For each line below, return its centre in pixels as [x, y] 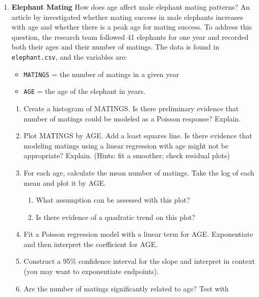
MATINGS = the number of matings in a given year [101, 74]
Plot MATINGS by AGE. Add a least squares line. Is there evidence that [138, 135]
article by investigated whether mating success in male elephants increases [127, 17]
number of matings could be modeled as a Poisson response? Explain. [132, 118]
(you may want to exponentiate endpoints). [91, 271]
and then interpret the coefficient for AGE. [91, 244]
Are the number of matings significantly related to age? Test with [126, 288]
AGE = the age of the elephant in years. [85, 91]
